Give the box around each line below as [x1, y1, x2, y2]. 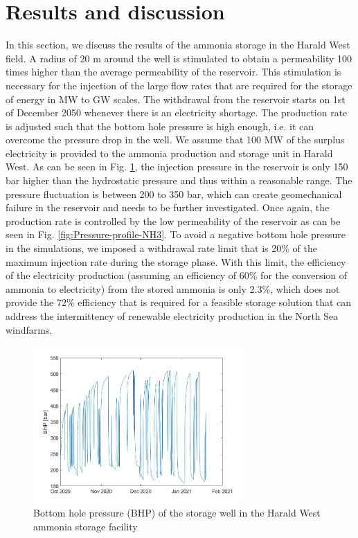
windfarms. [6, 322, 53, 337]
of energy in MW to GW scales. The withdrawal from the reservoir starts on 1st [6, 91, 346, 106]
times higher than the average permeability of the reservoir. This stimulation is [6, 64, 341, 79]
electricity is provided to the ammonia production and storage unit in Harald [6, 145, 333, 160]
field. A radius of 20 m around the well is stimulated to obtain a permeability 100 [6, 51, 352, 65]
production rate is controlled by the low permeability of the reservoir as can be [6, 213, 341, 228]
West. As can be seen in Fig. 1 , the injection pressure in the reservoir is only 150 [6, 159, 348, 174]
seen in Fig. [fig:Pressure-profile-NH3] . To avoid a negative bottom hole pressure [6, 227, 346, 242]
